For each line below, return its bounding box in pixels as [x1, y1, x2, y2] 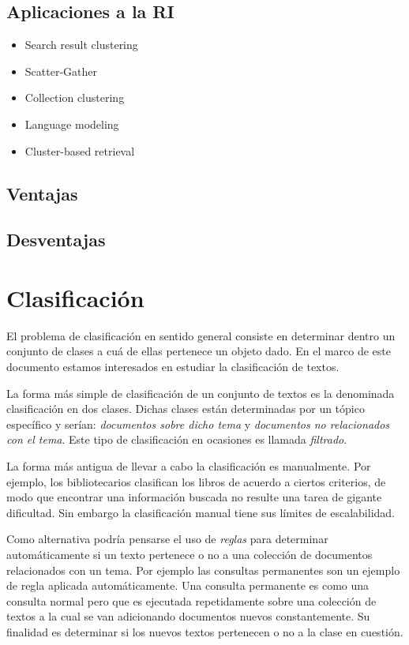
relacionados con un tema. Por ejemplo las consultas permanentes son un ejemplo [6, 561, 400, 578]
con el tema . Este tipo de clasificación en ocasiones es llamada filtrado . [6, 431, 347, 448]
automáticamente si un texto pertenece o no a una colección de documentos [6, 546, 373, 562]
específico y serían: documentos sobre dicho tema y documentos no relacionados [6, 415, 390, 432]
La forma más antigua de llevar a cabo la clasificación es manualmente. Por [6, 458, 371, 474]
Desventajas [6, 227, 106, 252]
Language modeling [24, 115, 119, 132]
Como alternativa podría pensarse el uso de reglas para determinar [6, 531, 328, 547]
